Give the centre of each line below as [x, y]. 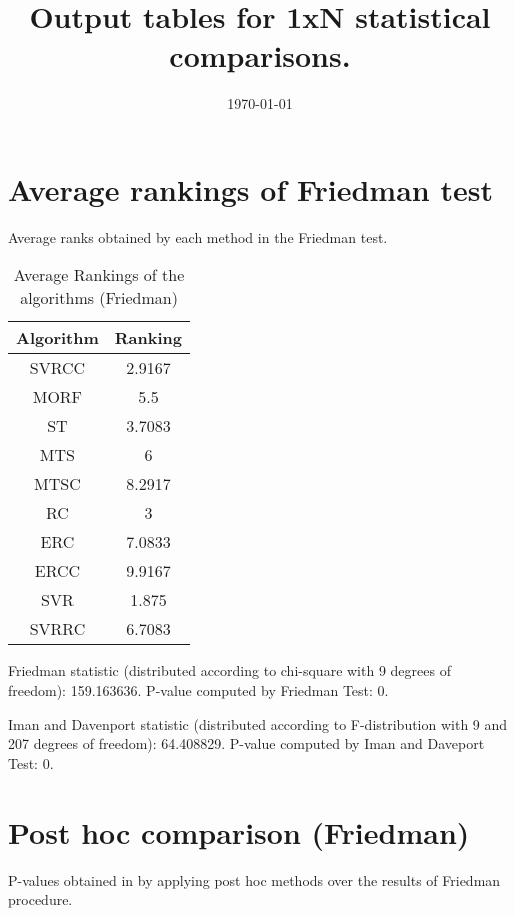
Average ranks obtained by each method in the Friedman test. [198, 236]
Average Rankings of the [99, 275]
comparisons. [260, 55]
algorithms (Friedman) [99, 298]
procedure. [40, 899]
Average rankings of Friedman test [250, 188]
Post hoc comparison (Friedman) [239, 831]
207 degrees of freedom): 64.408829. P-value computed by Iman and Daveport [246, 743]
